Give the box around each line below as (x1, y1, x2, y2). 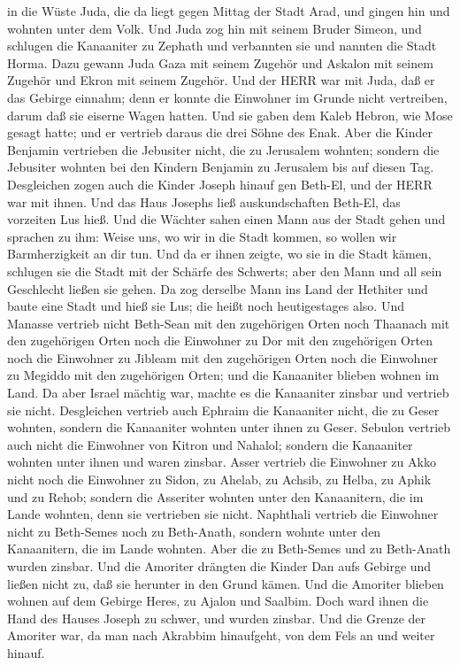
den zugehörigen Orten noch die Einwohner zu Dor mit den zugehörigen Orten (7, 331, 433, 350)
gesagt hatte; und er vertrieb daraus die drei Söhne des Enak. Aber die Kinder (7, 123, 433, 142)
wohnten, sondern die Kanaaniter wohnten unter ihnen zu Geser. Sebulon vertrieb (7, 418, 451, 437)
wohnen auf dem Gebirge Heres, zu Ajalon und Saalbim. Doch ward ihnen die (7, 592, 429, 610)
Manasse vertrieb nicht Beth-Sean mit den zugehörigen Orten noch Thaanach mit (7, 313, 450, 332)
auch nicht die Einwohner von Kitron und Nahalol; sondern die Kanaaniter (7, 435, 413, 453)
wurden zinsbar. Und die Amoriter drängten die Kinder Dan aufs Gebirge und (7, 557, 432, 575)
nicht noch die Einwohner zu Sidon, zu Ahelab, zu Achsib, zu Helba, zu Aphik (7, 470, 432, 489)
